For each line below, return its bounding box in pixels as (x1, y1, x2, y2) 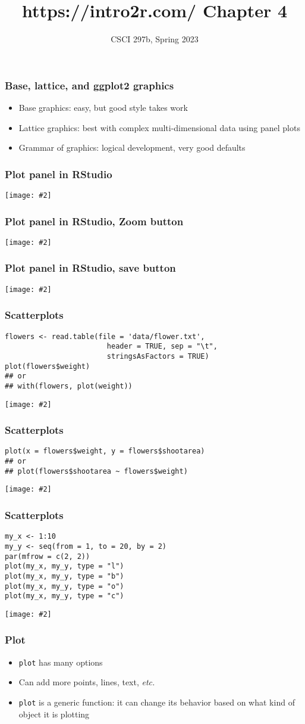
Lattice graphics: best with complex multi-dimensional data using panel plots (18, 121, 300, 133)
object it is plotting (18, 707, 90, 720)
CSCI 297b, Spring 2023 (111, 33, 199, 45)
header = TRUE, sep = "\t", (106, 342, 218, 351)
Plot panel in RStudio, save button (5, 260, 176, 275)
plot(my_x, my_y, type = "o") (5, 582, 124, 591)
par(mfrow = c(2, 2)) (5, 552, 90, 561)
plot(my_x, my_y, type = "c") (5, 592, 124, 601)
